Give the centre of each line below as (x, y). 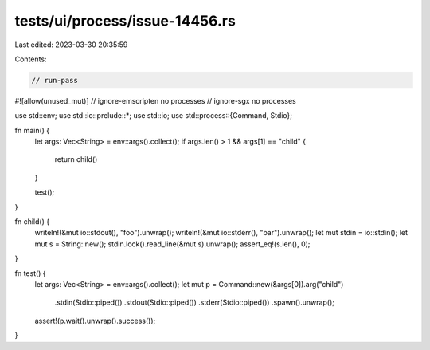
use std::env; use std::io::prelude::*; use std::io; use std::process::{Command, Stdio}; (154, 116)
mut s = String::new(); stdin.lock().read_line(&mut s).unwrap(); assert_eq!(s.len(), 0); (172, 244)
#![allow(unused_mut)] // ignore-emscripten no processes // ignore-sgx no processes (155, 100)
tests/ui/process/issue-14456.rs (125, 21)
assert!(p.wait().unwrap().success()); (95, 321)
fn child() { (32, 222)
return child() (76, 159)
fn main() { (32, 130)
